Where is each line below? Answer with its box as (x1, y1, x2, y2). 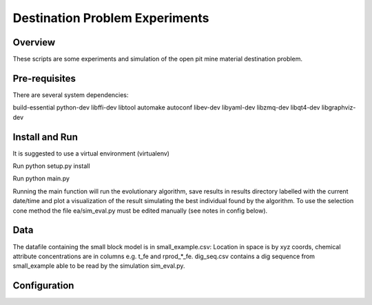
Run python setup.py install (12, 162, 90, 170)
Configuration (12, 280, 74, 292)
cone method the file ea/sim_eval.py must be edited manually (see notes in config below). (12, 207, 268, 215)
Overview (12, 36, 56, 48)
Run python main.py (12, 174, 70, 182)
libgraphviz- (321, 103, 356, 112)
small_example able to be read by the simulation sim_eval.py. (12, 262, 185, 270)
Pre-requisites (12, 72, 76, 84)
